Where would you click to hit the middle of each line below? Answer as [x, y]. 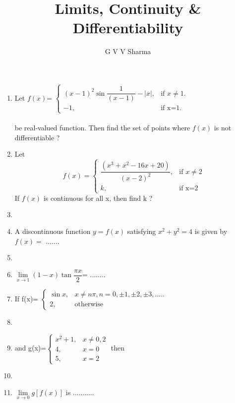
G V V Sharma [128, 51]
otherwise [89, 305]
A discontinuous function [53, 231]
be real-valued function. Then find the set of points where [102, 128]
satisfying [142, 231]
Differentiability [128, 28]
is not [223, 128]
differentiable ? [37, 137]
